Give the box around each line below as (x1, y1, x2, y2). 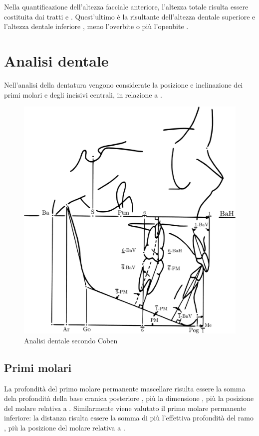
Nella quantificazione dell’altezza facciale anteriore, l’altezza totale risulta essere (4, 2, 249, 12)
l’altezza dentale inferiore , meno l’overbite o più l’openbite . (4, 21, 189, 32)
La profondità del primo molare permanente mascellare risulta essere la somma (4, 383, 246, 393)
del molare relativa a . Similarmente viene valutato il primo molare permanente (4, 402, 247, 413)
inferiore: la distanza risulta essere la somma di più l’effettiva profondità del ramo (4, 412, 254, 423)
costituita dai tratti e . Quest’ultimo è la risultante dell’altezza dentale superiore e (4, 11, 256, 22)
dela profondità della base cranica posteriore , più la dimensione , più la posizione (4, 393, 254, 403)
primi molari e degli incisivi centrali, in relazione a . (4, 89, 162, 100)
